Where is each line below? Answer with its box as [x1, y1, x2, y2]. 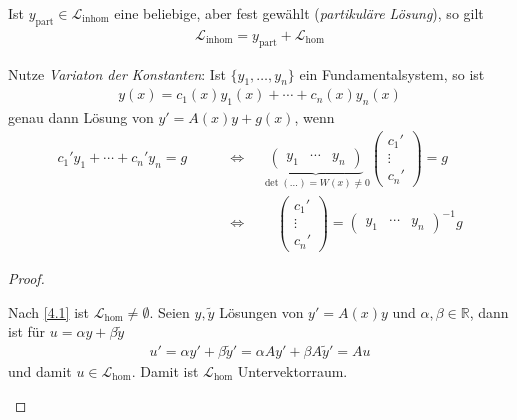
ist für [8, 321, 46, 342]
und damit [8, 360, 72, 381]
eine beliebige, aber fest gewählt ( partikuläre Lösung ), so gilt [114, 3, 484, 23]
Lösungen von [219, 301, 304, 322]
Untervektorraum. [237, 360, 348, 381]
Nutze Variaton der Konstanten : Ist [8, 63, 226, 84]
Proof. [8, 267, 45, 288]
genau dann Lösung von [8, 107, 154, 128]
